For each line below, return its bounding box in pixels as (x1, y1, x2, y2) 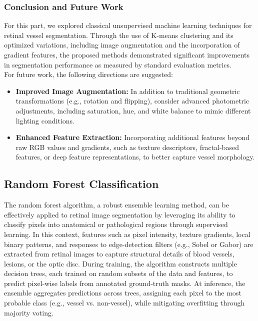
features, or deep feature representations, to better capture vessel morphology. (15, 151, 255, 162)
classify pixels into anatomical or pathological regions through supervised (4, 219, 228, 229)
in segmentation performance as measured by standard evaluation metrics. (4, 59, 231, 69)
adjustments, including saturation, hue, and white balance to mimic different (15, 105, 251, 115)
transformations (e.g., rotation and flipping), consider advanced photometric (15, 95, 249, 106)
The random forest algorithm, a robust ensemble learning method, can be (4, 199, 229, 210)
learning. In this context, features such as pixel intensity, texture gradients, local (4, 228, 250, 239)
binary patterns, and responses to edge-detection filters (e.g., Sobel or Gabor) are (4, 238, 253, 249)
